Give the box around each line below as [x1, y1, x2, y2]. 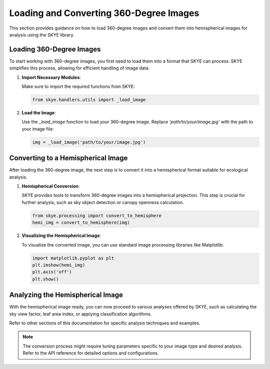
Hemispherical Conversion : [21, 183, 80, 189]
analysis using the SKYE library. [9, 31, 74, 37]
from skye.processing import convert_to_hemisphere [32, 212, 162, 218]
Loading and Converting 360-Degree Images [9, 7, 199, 18]
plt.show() [32, 276, 59, 282]
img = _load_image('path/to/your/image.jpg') [32, 139, 146, 145]
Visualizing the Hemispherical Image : [21, 232, 101, 238]
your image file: [21, 125, 54, 132]
